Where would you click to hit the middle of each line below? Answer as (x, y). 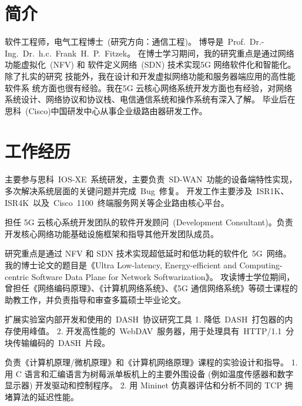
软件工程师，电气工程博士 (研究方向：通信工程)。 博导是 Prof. (125, 41)
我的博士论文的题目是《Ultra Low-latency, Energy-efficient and (121, 264)
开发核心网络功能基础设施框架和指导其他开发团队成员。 (112, 233)
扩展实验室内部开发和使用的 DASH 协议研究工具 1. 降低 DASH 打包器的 (145, 319)
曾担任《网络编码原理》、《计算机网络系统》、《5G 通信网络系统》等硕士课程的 (151, 288)
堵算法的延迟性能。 (42, 396)
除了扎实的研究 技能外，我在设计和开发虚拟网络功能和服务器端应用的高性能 (150, 76)
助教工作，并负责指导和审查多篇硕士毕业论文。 (95, 299)
